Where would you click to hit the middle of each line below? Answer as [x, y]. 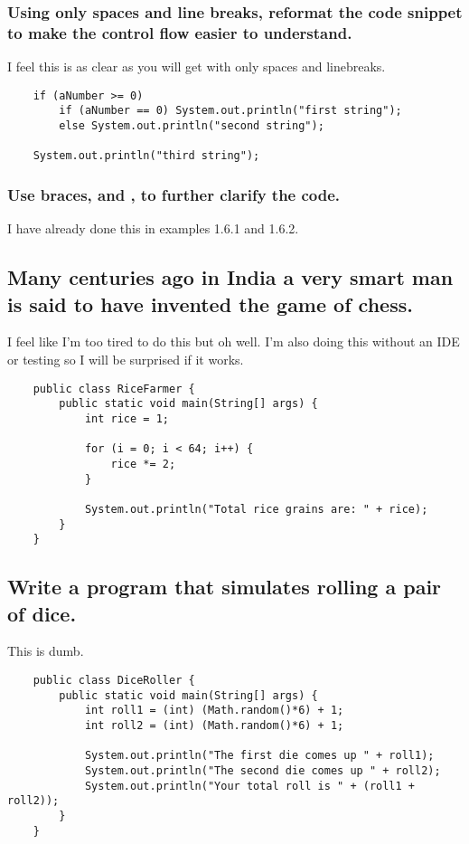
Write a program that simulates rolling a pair [225, 587]
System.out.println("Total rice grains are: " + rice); [256, 509]
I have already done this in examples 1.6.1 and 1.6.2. [153, 228]
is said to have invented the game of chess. [210, 303]
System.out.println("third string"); [146, 156]
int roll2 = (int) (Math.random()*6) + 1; [214, 725]
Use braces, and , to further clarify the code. [174, 194]
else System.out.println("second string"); [192, 126]
